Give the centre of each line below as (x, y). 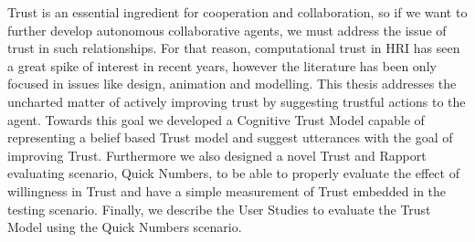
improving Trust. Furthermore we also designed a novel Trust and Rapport (217, 155)
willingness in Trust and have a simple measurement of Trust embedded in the (227, 190)
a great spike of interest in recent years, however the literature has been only (222, 65)
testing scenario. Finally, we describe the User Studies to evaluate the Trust (219, 209)
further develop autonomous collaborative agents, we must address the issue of (227, 30)
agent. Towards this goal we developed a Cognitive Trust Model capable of (216, 119)
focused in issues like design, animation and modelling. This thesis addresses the (232, 84)
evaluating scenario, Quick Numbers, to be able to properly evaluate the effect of (233, 173)
